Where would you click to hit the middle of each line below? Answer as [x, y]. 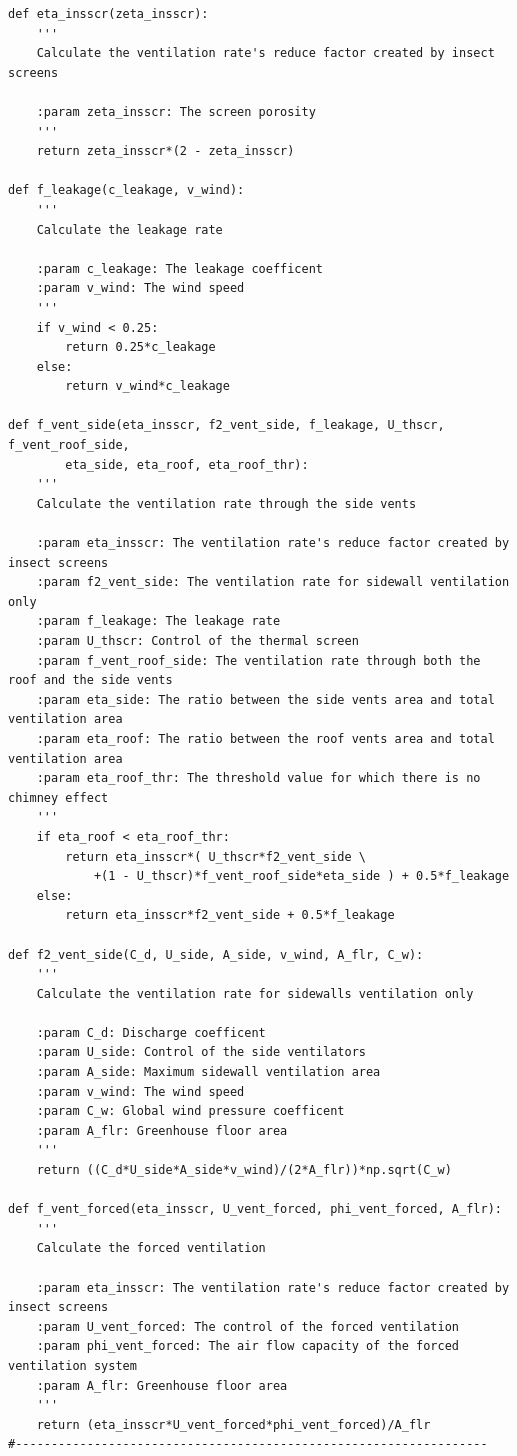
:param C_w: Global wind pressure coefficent [190, 1111]
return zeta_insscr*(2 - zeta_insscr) [165, 151]
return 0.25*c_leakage [140, 347]
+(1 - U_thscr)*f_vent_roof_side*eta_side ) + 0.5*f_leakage [301, 876]
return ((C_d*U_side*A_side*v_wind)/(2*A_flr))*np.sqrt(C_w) [244, 1170]
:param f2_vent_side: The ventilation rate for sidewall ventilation [273, 582]
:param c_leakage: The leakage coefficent [179, 268]
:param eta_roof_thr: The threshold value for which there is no [258, 778]
